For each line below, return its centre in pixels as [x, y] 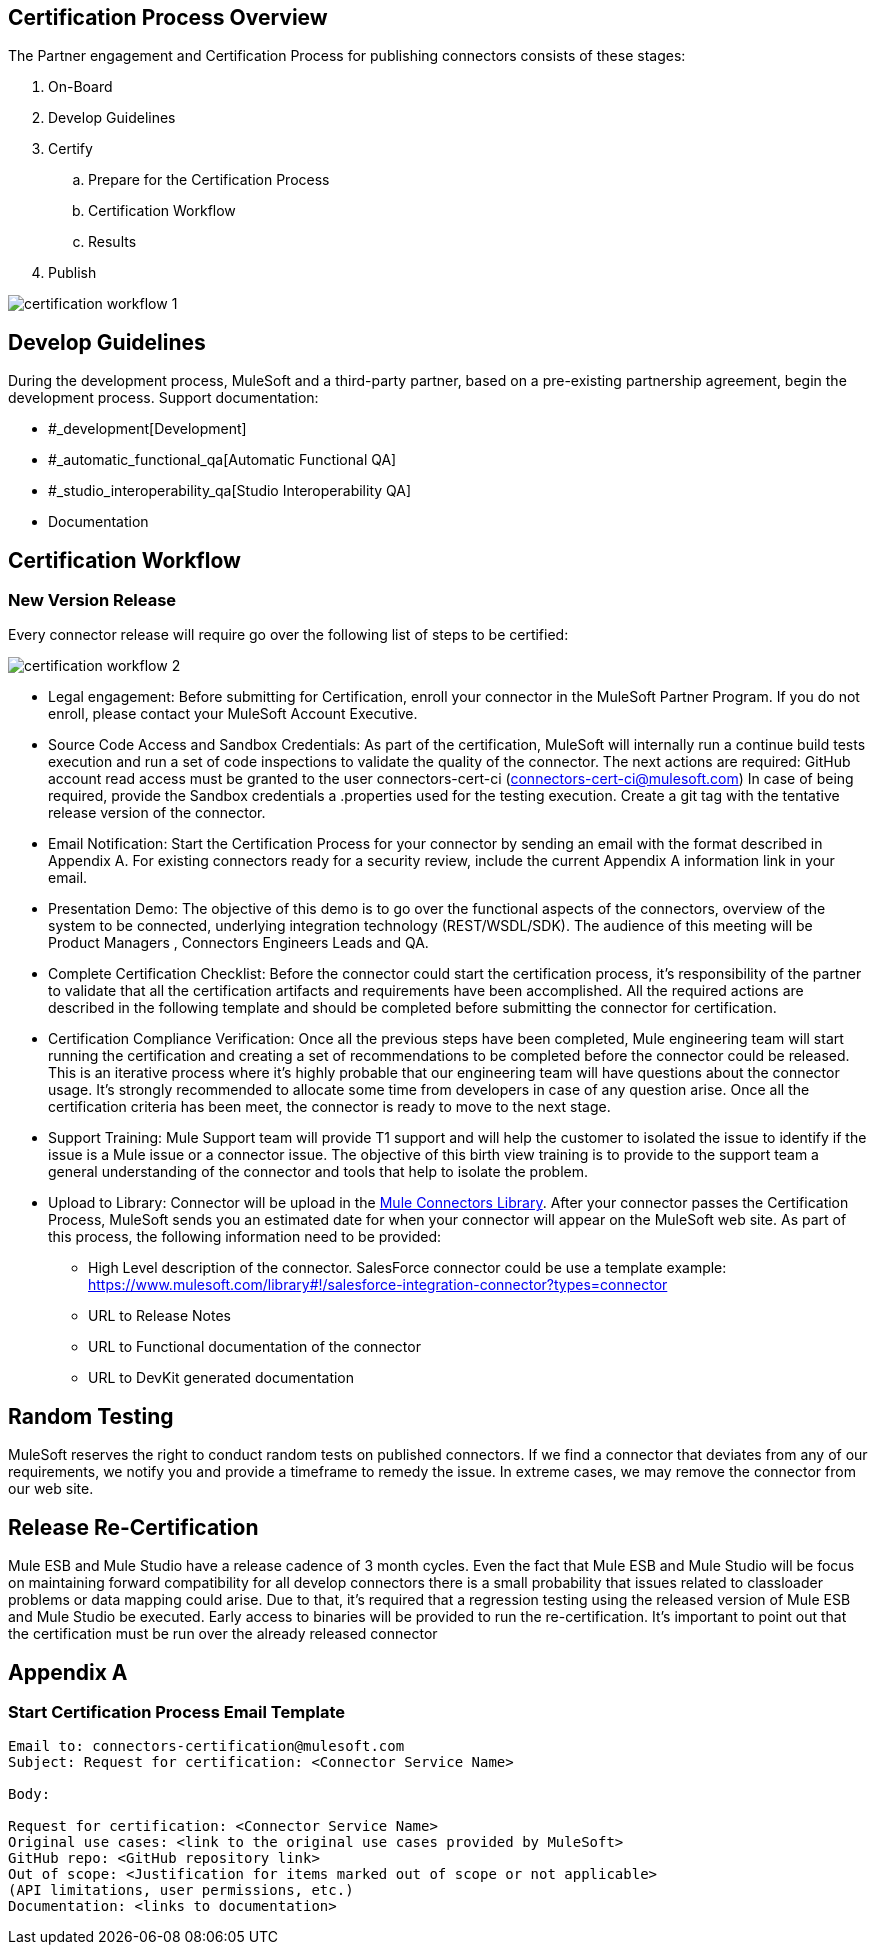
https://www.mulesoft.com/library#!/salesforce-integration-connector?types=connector [378, 1285]
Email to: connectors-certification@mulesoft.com [206, 1746]
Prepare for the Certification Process [209, 180]
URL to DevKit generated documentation [221, 1378]
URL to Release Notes [160, 1316]
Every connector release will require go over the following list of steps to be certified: [288, 635]
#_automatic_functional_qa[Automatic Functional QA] [222, 460]
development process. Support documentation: [163, 398]
